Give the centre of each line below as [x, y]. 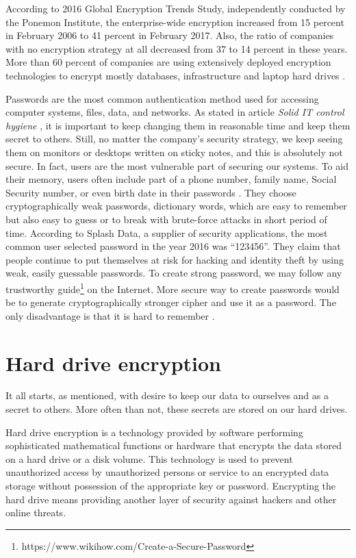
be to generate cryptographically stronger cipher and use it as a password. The [171, 302]
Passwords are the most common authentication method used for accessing [162, 98]
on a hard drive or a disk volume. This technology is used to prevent [149, 458]
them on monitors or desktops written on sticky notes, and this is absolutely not [174, 152]
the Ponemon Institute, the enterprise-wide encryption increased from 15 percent [175, 22]
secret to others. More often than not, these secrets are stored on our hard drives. [177, 409]
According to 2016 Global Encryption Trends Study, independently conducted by [176, 8]
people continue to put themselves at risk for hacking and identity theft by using [175, 259]
